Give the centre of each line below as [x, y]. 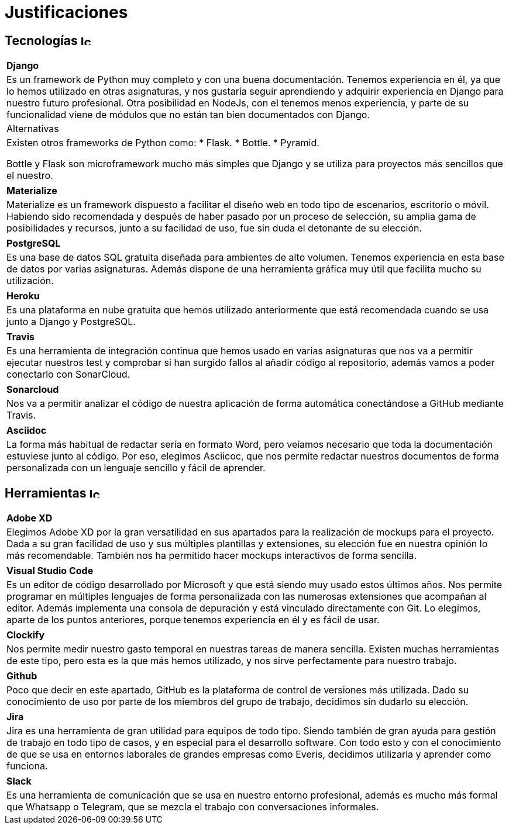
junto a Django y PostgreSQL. [71, 322]
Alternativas [33, 129]
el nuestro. [30, 176]
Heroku [23, 296]
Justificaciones [66, 12]
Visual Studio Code [50, 571]
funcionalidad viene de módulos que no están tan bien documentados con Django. [188, 115]
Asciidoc [27, 431]
